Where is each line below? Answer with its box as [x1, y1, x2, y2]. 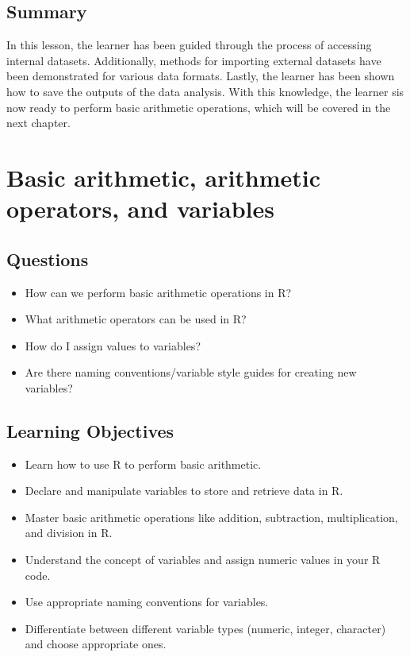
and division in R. [25, 524, 113, 541]
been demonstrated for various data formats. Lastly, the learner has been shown [6, 68, 395, 84]
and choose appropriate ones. [25, 636, 167, 652]
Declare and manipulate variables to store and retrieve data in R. [25, 482, 343, 499]
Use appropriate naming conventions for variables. [25, 593, 269, 610]
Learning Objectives [6, 418, 174, 443]
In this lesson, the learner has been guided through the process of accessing [6, 37, 372, 53]
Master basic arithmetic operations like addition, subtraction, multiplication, [25, 508, 398, 525]
